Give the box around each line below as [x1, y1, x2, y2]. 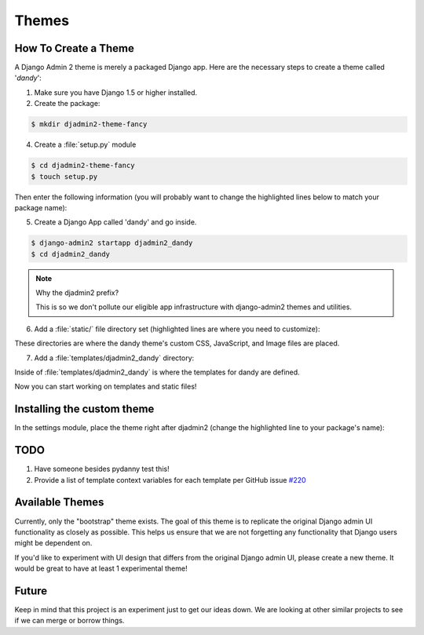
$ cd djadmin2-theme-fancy [31, 161, 135, 170]
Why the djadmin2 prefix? [35, 288, 119, 297]
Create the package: [34, 99, 101, 108]
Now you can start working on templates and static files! [14, 381, 197, 392]
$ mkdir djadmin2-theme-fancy [31, 120, 148, 129]
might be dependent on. [14, 538, 93, 548]
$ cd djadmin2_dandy [31, 250, 110, 258]
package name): [14, 203, 68, 212]
